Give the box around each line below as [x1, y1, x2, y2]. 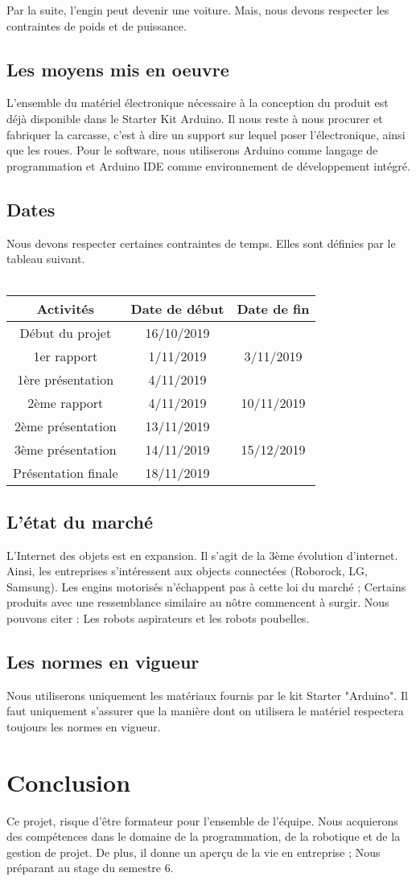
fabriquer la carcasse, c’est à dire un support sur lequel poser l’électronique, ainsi [6, 126, 406, 142]
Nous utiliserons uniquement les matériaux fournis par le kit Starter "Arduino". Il [6, 686, 408, 703]
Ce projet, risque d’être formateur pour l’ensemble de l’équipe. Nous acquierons [6, 812, 398, 829]
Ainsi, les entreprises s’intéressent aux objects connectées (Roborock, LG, [6, 562, 368, 579]
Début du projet [19, 323, 112, 343]
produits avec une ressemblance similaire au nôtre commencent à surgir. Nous [6, 594, 389, 611]
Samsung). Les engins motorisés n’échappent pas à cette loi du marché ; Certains [6, 578, 406, 595]
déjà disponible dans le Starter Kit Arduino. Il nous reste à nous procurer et [6, 109, 383, 126]
